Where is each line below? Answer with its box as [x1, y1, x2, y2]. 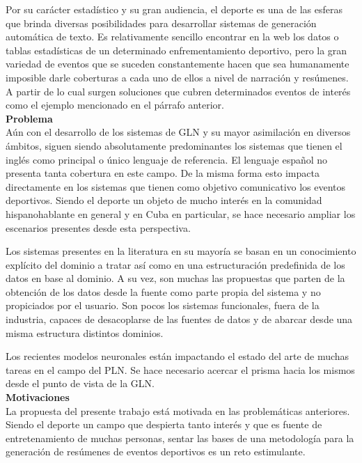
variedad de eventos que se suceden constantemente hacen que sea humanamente [6, 56, 349, 71]
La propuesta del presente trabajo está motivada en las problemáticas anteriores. [6, 403, 350, 418]
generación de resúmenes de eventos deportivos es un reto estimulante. [6, 444, 306, 459]
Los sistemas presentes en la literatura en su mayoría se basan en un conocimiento [6, 244, 356, 258]
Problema [6, 111, 53, 125]
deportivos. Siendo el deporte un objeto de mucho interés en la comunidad [6, 193, 322, 207]
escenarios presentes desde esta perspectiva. [6, 220, 191, 235]
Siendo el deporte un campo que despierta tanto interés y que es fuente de [6, 417, 322, 432]
